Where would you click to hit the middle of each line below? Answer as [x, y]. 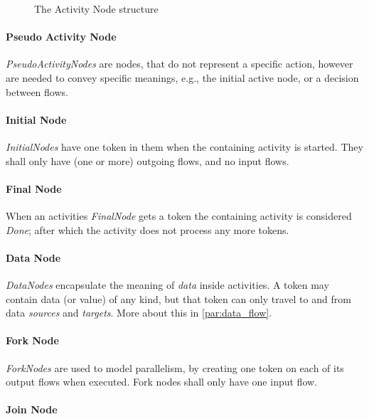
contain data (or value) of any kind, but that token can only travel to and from [178, 298]
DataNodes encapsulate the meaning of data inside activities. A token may [167, 284]
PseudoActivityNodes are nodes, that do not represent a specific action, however [180, 64]
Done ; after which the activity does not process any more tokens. [148, 229]
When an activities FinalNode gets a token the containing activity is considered [179, 215]
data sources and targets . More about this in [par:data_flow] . [139, 313]
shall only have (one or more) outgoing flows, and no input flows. [148, 160]
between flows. [37, 91]
